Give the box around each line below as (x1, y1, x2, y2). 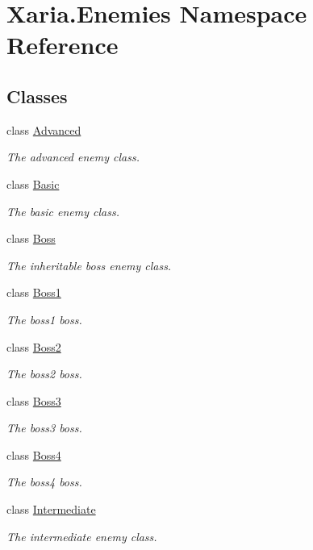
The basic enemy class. (6, 202, 119, 219)
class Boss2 (6, 338, 61, 355)
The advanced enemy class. (6, 148, 140, 165)
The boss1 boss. (6, 310, 82, 327)
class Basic (6, 175, 60, 192)
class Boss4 (6, 446, 61, 463)
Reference (6, 28, 119, 61)
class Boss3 (6, 392, 61, 409)
